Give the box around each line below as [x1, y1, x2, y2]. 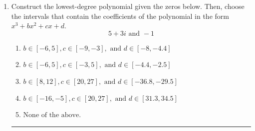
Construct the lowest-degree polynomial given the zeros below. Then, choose [11, 1, 245, 11]
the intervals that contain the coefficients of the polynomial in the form [11, 10, 229, 21]
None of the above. [23, 112, 81, 119]
